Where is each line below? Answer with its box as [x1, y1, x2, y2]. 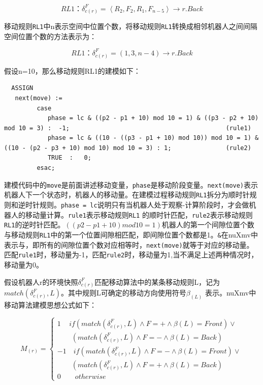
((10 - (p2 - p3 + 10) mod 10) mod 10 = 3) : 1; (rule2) [4, 144, 251, 152]
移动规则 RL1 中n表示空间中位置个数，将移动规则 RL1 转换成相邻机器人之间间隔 [4, 21, 257, 32]
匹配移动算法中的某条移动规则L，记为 [94, 276, 220, 287]
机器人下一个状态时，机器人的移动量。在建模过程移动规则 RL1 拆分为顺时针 [4, 189, 250, 200]
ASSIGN [11, 84, 34, 92]
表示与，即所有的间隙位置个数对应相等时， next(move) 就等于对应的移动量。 [4, 239, 254, 250]
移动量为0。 [4, 259, 43, 270]
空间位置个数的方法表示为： [4, 31, 96, 41]
